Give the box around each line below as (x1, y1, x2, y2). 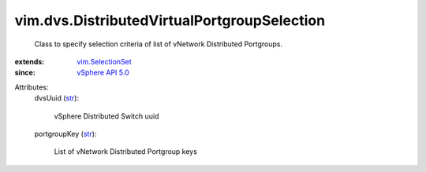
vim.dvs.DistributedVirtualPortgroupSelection (14, 12, 326, 29)
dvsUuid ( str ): (34, 93, 79, 103)
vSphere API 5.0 (77, 68, 129, 78)
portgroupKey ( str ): (34, 129, 97, 138)
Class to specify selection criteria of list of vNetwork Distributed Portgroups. (34, 39, 283, 49)
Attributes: (14, 82, 49, 92)
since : (14, 68, 35, 78)
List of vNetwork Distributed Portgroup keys (54, 147, 197, 156)
